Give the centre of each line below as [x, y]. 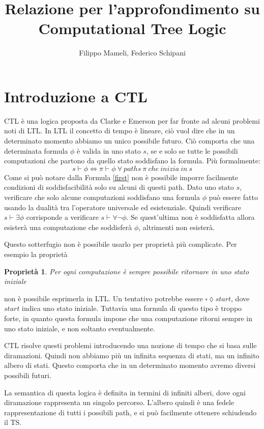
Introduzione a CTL [76, 96]
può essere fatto [233, 197]
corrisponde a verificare [62, 217]
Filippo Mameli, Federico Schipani [132, 53]
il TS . [13, 422]
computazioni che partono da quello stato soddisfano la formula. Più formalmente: [132, 161]
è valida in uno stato [109, 150]
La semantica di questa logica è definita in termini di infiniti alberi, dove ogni [125, 392]
